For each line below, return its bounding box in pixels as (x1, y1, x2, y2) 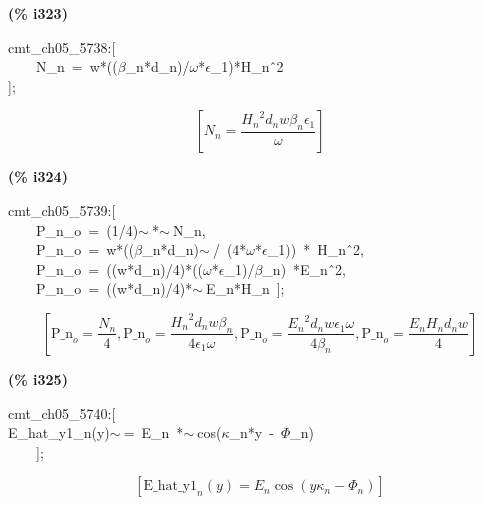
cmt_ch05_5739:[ (8, 199, 116, 220)
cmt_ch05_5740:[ (8, 402, 116, 423)
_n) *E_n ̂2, (262, 258, 346, 279)
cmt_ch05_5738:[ (8, 36, 116, 57)
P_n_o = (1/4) (35, 219, 139, 240)
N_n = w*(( (35, 56, 118, 77)
